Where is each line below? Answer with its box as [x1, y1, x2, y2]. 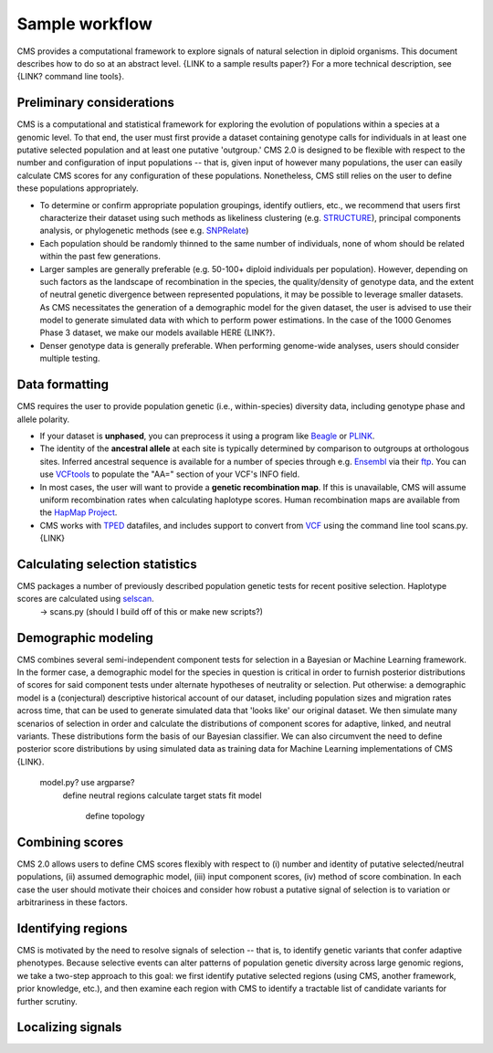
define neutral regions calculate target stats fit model [62, 790, 262, 801]
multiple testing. [39, 353, 100, 364]
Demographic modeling [16, 630, 154, 646]
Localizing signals [16, 1019, 122, 1036]
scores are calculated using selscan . [16, 594, 154, 605]
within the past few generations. [39, 251, 162, 262]
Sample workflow [16, 14, 152, 34]
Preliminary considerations [16, 95, 175, 111]
